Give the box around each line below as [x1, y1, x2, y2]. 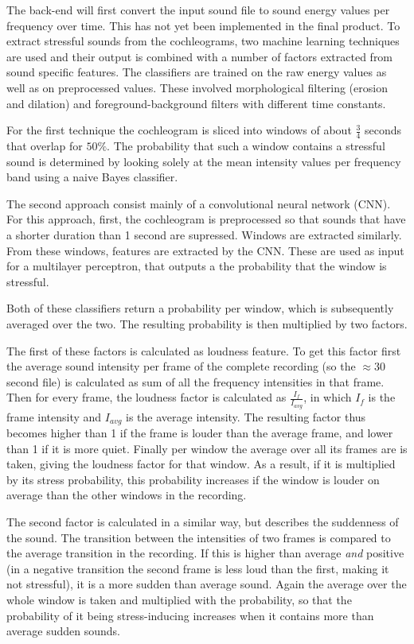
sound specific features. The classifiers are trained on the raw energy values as [6, 64, 387, 80]
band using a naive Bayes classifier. [6, 169, 178, 185]
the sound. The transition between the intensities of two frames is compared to [6, 529, 391, 545]
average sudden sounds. [6, 623, 120, 639]
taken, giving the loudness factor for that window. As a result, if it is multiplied [6, 456, 396, 472]
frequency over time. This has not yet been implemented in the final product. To [6, 17, 400, 33]
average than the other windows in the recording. [6, 487, 247, 503]
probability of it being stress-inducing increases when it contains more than [6, 607, 374, 623]
